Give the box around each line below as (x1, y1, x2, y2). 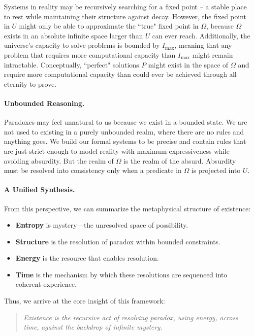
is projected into (191, 165, 241, 175)
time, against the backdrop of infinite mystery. (23, 322, 162, 332)
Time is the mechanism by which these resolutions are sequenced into (15, 269, 227, 279)
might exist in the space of (148, 59, 228, 69)
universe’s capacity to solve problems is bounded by (4, 40, 160, 50)
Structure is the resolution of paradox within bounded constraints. (15, 236, 221, 246)
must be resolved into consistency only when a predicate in (4, 165, 182, 175)
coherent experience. (15, 279, 77, 289)
